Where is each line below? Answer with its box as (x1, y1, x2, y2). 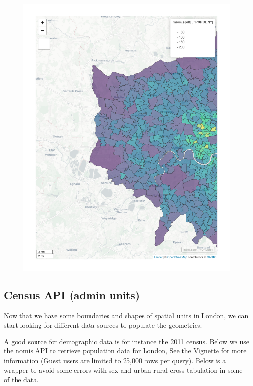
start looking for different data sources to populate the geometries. (4, 320, 202, 330)
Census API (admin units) (4, 287, 140, 302)
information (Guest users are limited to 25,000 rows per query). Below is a (4, 355, 226, 366)
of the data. (4, 374, 39, 385)
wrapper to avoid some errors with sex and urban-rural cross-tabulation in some (4, 365, 243, 375)
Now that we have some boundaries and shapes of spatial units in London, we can (4, 310, 249, 320)
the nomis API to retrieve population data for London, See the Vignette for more (4, 346, 247, 356)
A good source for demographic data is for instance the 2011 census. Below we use (4, 336, 249, 346)
